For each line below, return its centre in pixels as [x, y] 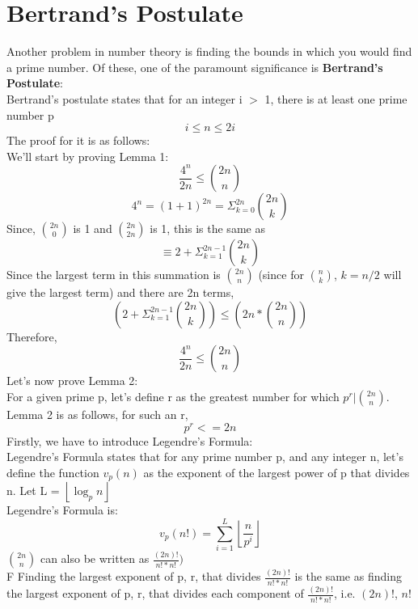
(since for [281, 275]
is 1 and [93, 228]
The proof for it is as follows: [78, 140]
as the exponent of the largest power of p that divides [277, 472]
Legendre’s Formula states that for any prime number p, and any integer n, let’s [205, 457]
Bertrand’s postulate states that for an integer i [125, 98]
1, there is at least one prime [336, 98]
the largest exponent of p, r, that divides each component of [155, 593]
